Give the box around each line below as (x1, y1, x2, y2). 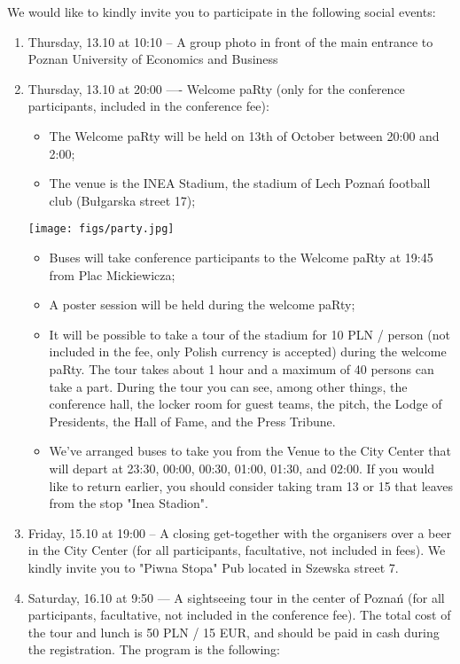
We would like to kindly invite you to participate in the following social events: (7, 3, 436, 20)
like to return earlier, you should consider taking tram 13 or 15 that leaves (49, 476, 454, 495)
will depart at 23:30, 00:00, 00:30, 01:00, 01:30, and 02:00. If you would (49, 458, 435, 477)
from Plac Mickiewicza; (49, 265, 175, 284)
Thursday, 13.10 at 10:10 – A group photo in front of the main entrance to (27, 32, 433, 51)
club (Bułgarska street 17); (49, 191, 196, 209)
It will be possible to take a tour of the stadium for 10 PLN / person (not (49, 324, 450, 343)
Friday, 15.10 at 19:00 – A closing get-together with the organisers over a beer (27, 523, 452, 542)
